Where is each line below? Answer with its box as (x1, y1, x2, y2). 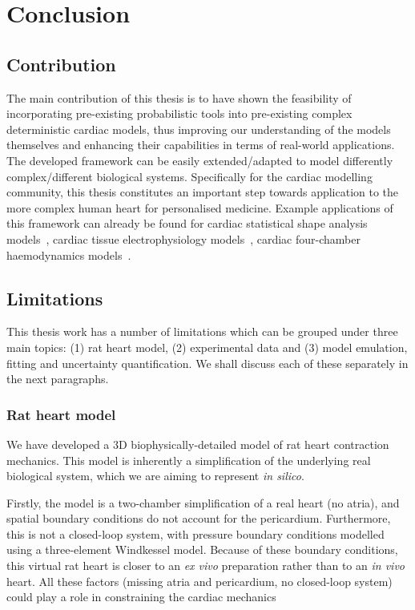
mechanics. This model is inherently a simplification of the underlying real (6, 451, 371, 468)
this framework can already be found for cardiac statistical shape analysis (6, 215, 368, 232)
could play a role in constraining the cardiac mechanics (6, 588, 276, 605)
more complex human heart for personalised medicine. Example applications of (6, 199, 393, 216)
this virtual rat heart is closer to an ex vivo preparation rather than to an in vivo (6, 557, 405, 574)
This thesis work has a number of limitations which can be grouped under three (6, 323, 398, 340)
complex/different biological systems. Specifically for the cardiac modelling (6, 168, 373, 184)
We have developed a (6, 435, 110, 452)
